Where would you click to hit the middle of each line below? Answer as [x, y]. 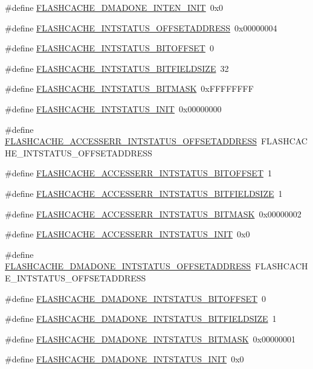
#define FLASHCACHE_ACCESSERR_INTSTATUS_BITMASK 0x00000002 [153, 213]
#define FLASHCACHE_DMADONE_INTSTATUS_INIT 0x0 [124, 359]
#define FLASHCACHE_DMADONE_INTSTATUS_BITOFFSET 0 [136, 298]
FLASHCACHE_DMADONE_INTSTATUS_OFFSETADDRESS [128, 266]
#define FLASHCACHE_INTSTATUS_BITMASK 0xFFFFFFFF [129, 88]
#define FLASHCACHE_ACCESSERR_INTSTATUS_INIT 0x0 [127, 234]
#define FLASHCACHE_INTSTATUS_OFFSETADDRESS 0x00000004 [141, 27]
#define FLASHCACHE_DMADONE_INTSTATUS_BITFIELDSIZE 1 [141, 319]
